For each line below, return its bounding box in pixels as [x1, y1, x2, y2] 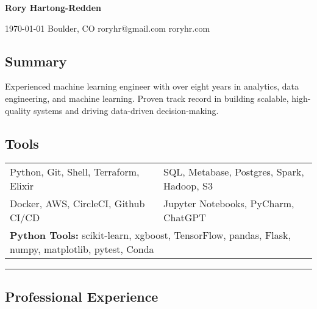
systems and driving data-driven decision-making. [34, 104, 219, 116]
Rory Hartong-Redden [5, 1, 102, 13]
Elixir [10, 179, 34, 193]
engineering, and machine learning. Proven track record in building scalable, [5, 91, 289, 104]
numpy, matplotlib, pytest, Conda [10, 242, 154, 257]
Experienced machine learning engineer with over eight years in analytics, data [5, 80, 299, 93]
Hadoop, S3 [163, 179, 213, 193]
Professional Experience [5, 286, 158, 305]
